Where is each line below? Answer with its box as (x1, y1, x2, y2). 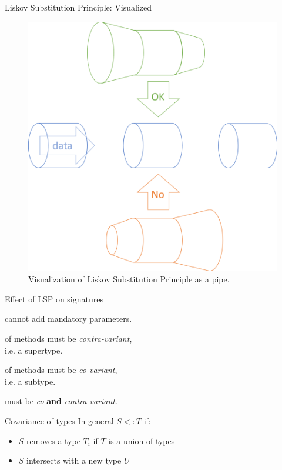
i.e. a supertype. (5, 344, 63, 356)
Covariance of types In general (5, 414, 114, 426)
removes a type (26, 434, 80, 446)
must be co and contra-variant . (5, 395, 117, 407)
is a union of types (108, 434, 175, 446)
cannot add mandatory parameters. (5, 312, 132, 325)
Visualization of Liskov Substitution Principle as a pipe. (28, 273, 230, 285)
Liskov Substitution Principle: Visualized (5, 1, 152, 13)
